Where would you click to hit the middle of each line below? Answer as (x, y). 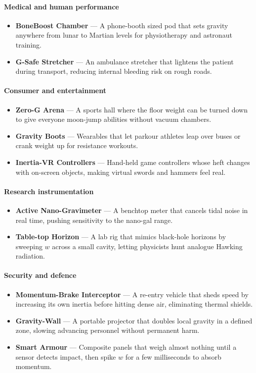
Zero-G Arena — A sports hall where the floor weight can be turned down (131, 109)
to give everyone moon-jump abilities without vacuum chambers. (113, 119)
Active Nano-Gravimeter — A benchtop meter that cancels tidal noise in (132, 210)
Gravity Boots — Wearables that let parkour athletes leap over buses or (128, 135)
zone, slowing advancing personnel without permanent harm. (107, 330)
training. (28, 44)
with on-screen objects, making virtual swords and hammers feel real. (121, 172)
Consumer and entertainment (55, 90)
